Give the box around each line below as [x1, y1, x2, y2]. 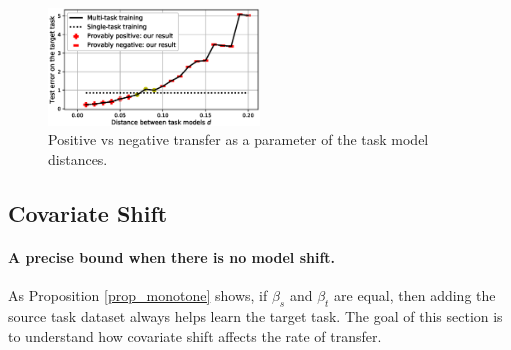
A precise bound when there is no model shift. [8, 246, 336, 267]
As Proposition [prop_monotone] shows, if [8, 285, 268, 306]
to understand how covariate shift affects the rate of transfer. [8, 325, 382, 346]
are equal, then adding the [334, 285, 496, 306]
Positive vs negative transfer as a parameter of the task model [48, 129, 429, 150]
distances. [48, 148, 108, 169]
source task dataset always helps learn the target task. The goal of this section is [8, 305, 503, 326]
